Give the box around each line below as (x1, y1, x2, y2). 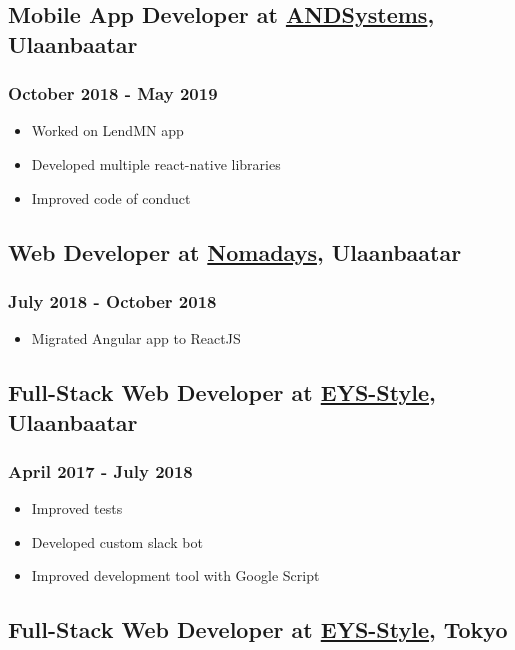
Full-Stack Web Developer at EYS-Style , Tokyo (8, 614, 508, 645)
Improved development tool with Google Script (31, 565, 320, 586)
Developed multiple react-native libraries (31, 153, 281, 174)
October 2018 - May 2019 (8, 81, 218, 106)
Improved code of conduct (31, 187, 191, 208)
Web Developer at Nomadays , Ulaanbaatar (8, 236, 462, 267)
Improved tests (31, 498, 123, 519)
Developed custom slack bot (31, 531, 203, 552)
